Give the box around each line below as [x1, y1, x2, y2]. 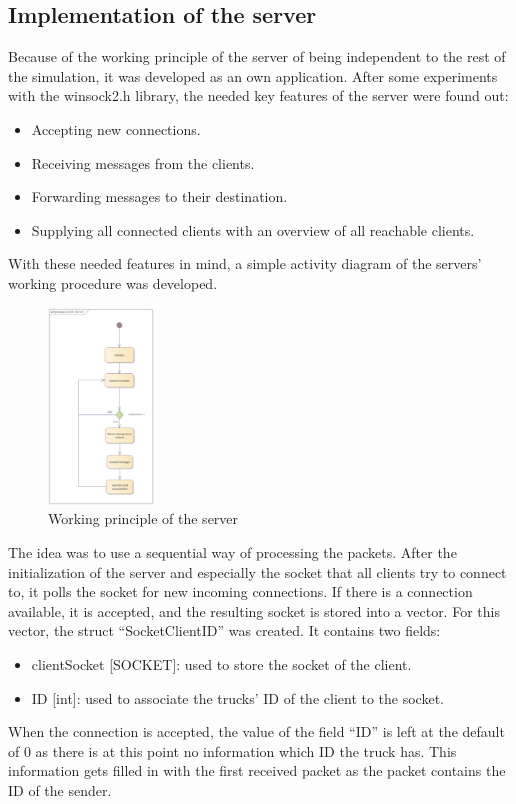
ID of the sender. [8, 779, 112, 800]
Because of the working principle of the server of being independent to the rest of [8, 46, 506, 67]
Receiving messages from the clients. [31, 152, 255, 173]
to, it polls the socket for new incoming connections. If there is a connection [8, 581, 473, 602]
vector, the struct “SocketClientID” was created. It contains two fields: [8, 620, 441, 641]
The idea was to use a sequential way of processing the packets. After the [8, 541, 457, 562]
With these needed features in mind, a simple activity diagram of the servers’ [8, 253, 482, 274]
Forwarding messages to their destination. [31, 186, 288, 207]
